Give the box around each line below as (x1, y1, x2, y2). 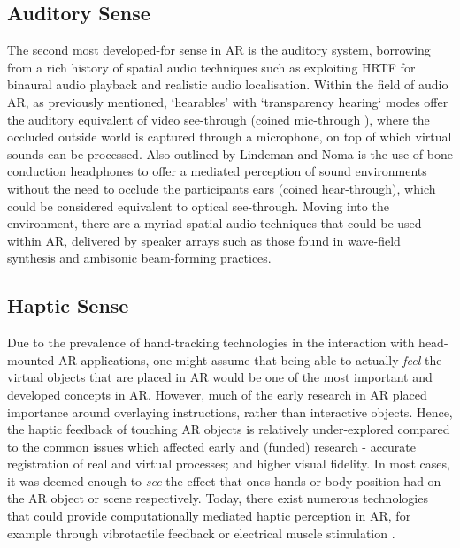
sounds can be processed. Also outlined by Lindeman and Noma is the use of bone (7, 144, 453, 163)
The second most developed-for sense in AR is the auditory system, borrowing (7, 41, 431, 59)
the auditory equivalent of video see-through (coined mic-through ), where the (7, 110, 430, 128)
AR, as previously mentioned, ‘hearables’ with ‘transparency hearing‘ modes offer (7, 92, 448, 110)
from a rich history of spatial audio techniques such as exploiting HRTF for (7, 57, 416, 76)
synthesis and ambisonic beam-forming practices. (7, 248, 272, 267)
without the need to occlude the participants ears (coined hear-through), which (7, 179, 436, 197)
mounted (7, 350, 55, 369)
